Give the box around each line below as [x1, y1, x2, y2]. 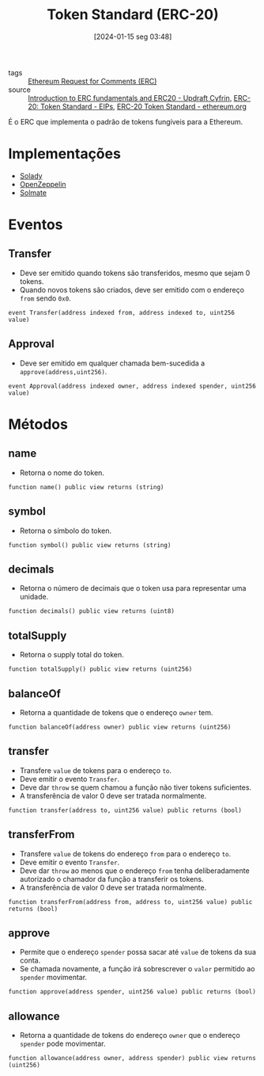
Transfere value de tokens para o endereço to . [19, 765, 172, 775]
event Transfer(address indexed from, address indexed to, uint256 [8, 308, 236, 316]
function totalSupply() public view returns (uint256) [8, 665, 193, 673]
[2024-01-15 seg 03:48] [93, 32, 172, 41]
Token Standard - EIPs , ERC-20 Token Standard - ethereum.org [40, 101, 247, 111]
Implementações [8, 145, 121, 163]
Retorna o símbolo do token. [19, 526, 112, 535]
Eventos [8, 216, 63, 234]
